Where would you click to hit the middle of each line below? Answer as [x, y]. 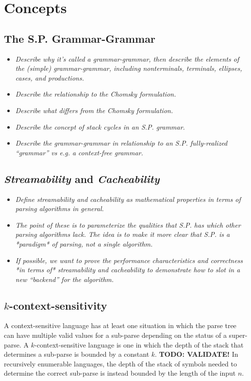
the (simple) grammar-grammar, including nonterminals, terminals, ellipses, [129, 68]
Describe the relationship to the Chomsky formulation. [96, 94]
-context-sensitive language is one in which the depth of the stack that [139, 344]
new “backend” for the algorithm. [65, 279]
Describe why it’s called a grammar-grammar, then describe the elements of [127, 58]
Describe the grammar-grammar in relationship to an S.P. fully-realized [121, 143]
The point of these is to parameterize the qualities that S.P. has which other [128, 224]
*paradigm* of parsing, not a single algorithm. [84, 243]
